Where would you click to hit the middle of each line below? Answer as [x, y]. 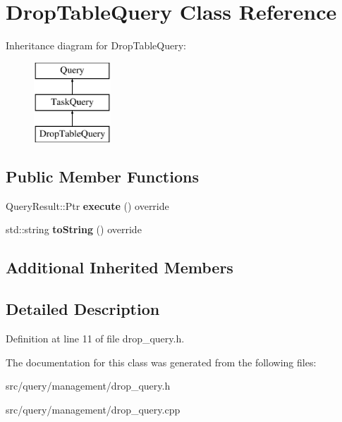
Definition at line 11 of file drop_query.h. [95, 339]
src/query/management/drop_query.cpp [93, 409]
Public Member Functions [102, 176]
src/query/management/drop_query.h [88, 386]
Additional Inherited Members [120, 267]
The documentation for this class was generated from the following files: [161, 362]
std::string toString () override [74, 229]
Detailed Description [83, 309]
